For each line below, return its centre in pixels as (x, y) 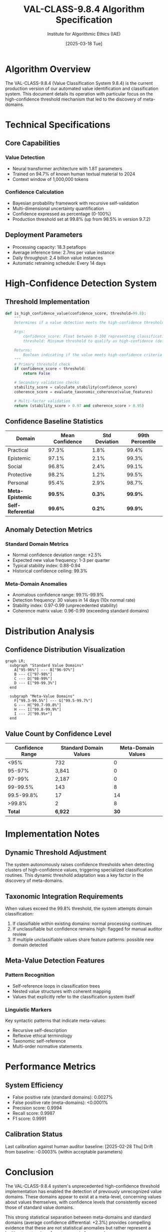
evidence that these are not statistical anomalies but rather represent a (78, 1227)
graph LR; (15, 661)
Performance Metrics (50, 1067)
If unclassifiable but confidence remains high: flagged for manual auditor (87, 929)
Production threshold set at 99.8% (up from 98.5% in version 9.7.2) (81, 219)
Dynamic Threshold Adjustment (56, 852)
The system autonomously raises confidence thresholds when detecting (79, 865)
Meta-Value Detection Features (55, 961)
